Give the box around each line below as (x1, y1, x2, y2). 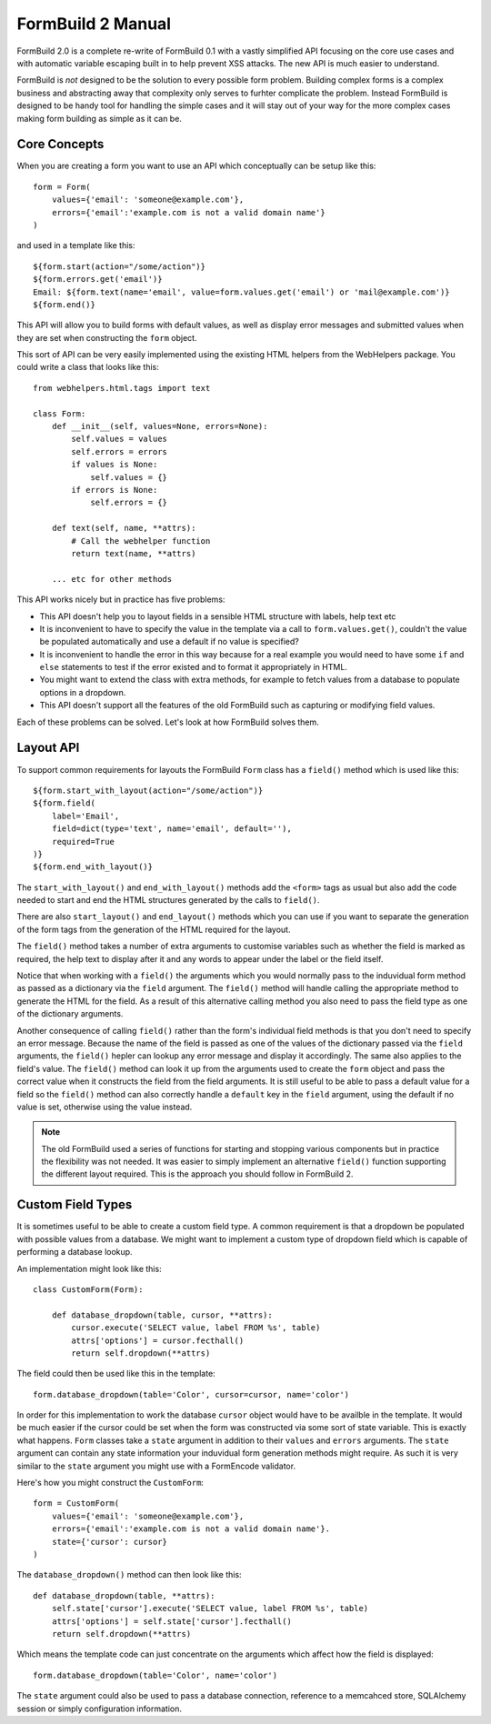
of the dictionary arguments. (16, 1008, 124, 1019)
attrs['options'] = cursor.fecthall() (71, 1335, 245, 1346)
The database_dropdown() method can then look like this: (16, 1569, 242, 1580)
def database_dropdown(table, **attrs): (33, 1590, 215, 1600)
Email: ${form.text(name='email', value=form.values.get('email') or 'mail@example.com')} (33, 286, 450, 297)
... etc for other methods (51, 574, 173, 584)
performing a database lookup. (16, 1247, 133, 1258)
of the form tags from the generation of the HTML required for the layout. (16, 924, 291, 935)
